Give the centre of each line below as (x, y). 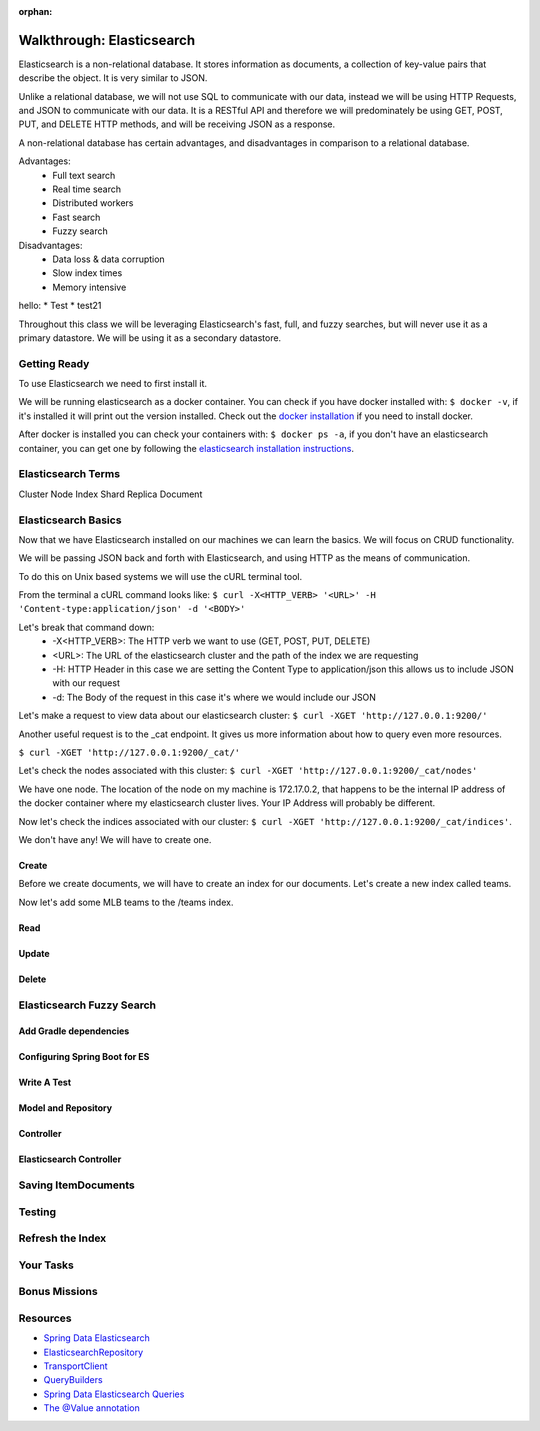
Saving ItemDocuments (76, 1185)
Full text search (84, 175)
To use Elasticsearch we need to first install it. (113, 384)
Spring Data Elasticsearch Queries (114, 1394)
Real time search (87, 189)
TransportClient (76, 1366)
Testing (37, 1212)
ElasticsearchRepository (93, 1352)
